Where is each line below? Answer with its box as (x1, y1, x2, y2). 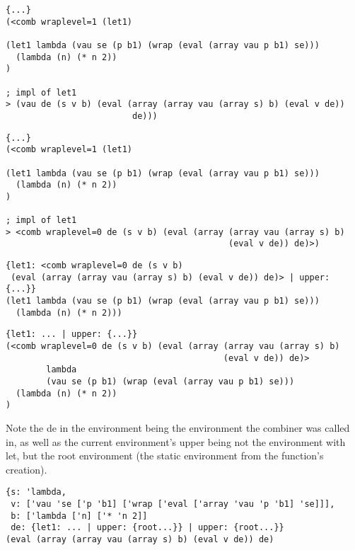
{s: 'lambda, (6, 487, 66, 498)
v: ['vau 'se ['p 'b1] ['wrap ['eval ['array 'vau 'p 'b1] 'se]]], (11, 499, 335, 510)
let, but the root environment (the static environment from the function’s (6, 448, 324, 463)
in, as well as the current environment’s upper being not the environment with (6, 434, 346, 449)
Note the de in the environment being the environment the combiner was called (6, 420, 350, 435)
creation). (6, 462, 47, 476)
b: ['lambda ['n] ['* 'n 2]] (11, 510, 148, 521)
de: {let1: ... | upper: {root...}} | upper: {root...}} (11, 522, 284, 533)
